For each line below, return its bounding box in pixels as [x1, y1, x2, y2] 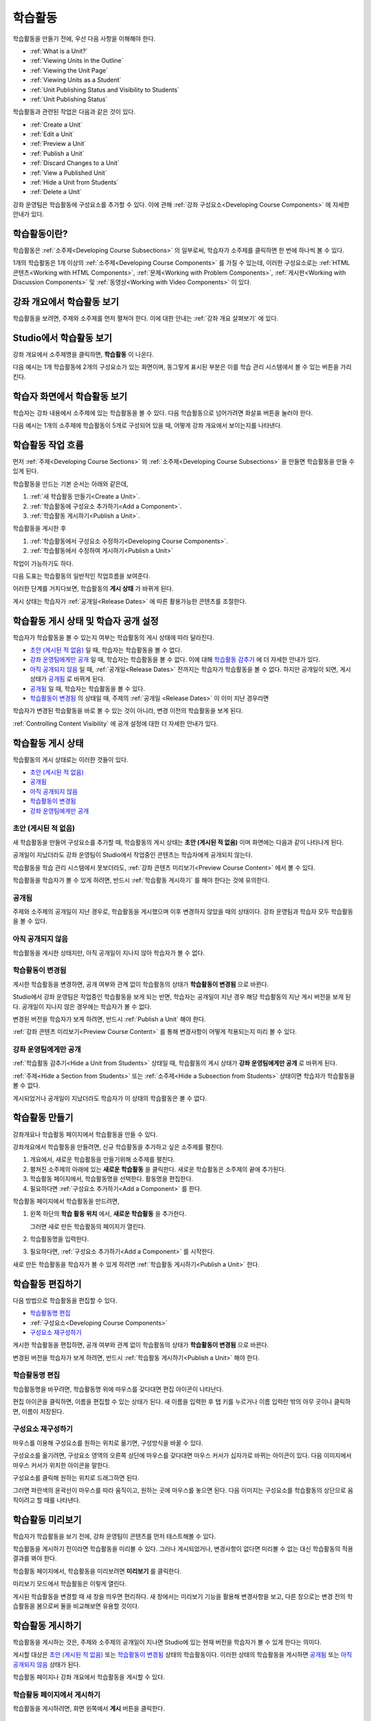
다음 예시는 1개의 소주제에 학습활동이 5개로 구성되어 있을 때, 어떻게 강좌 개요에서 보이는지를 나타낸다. [12, 421, 283, 430]
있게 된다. [12, 467, 39, 475]
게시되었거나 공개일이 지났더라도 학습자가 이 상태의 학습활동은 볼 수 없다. [12, 1094, 207, 1102]
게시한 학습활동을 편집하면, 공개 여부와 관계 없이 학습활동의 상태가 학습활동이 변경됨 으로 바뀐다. [12, 1341, 269, 1349]
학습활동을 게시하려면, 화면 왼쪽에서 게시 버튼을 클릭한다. [12, 1704, 165, 1713]
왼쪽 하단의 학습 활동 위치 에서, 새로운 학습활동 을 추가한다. [30, 1210, 187, 1218]
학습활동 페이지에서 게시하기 [12, 1690, 101, 1700]
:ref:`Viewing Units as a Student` [30, 76, 122, 84]
